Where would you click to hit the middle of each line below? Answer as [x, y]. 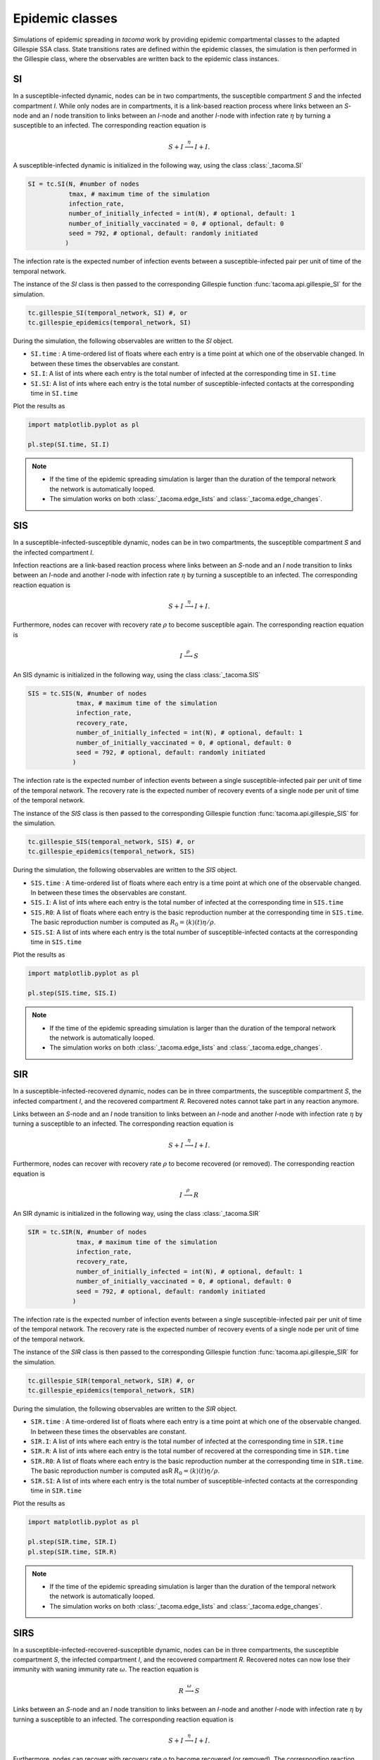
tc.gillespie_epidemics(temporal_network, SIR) [111, 1390]
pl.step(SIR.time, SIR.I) [72, 1542]
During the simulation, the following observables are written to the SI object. [123, 341]
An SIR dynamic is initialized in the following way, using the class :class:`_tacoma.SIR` [137, 1214]
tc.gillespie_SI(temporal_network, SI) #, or [108, 313]
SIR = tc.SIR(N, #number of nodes [87, 1232]
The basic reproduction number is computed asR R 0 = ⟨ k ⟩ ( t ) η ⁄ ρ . [125, 1472]
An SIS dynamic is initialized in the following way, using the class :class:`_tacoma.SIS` [137, 674]
